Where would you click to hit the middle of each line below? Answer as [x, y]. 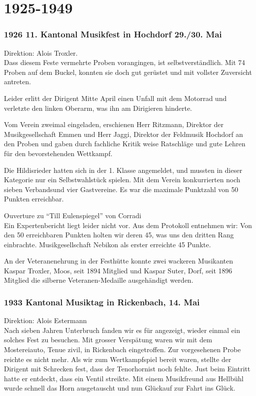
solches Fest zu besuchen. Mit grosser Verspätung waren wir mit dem [108, 340]
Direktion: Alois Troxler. [41, 52]
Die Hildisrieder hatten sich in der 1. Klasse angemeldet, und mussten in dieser [123, 170]
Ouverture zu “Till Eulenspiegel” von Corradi [73, 215]
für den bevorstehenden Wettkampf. [58, 153]
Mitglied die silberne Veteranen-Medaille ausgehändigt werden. [99, 280]
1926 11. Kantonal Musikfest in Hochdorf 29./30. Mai [113, 34]
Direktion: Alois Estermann [46, 320]
